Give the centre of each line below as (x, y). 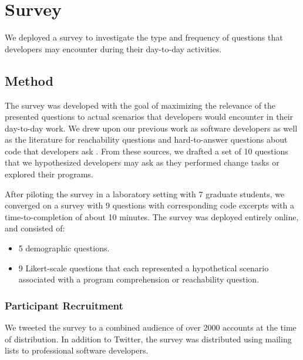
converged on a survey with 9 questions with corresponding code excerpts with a (149, 205)
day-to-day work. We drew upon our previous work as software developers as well (151, 128)
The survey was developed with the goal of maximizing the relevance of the (140, 105)
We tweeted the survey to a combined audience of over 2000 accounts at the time (151, 327)
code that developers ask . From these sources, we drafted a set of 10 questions (147, 151)
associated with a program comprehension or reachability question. (139, 279)
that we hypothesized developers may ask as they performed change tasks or (142, 162)
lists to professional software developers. (77, 350)
